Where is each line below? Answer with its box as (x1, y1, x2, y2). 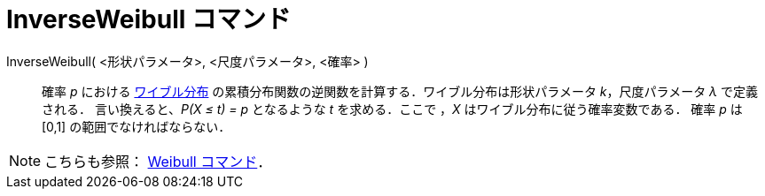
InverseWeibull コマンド (6, 4, 291, 34)
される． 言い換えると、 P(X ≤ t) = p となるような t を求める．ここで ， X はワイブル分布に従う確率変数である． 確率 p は (42, 101, 743, 117)
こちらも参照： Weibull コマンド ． (44, 152, 272, 170)
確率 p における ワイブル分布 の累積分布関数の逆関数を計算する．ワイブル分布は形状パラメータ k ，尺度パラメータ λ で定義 (42, 83, 759, 99)
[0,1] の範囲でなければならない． (42, 118, 231, 134)
